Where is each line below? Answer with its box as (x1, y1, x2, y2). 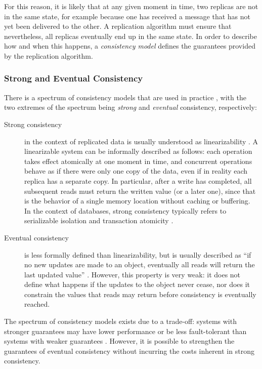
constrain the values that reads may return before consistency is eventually (24, 289, 256, 299)
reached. (24, 299, 50, 309)
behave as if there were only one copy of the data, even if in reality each (24, 166, 248, 176)
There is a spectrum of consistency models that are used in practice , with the (4, 92, 246, 102)
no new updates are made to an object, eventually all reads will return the (24, 259, 255, 270)
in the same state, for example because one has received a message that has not (4, 11, 251, 21)
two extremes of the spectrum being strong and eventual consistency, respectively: (4, 102, 257, 112)
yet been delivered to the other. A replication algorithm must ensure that (4, 21, 232, 31)
